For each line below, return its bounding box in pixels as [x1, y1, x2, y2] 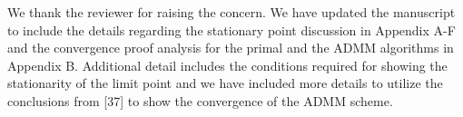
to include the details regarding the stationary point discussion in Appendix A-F [7, 20, 456, 39]
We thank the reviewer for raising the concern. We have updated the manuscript [7, 3, 456, 21]
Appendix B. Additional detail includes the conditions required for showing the [7, 55, 448, 74]
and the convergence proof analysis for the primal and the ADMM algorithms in [7, 38, 454, 57]
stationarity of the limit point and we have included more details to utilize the [7, 73, 443, 93]
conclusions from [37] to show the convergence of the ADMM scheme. [7, 91, 393, 110]
